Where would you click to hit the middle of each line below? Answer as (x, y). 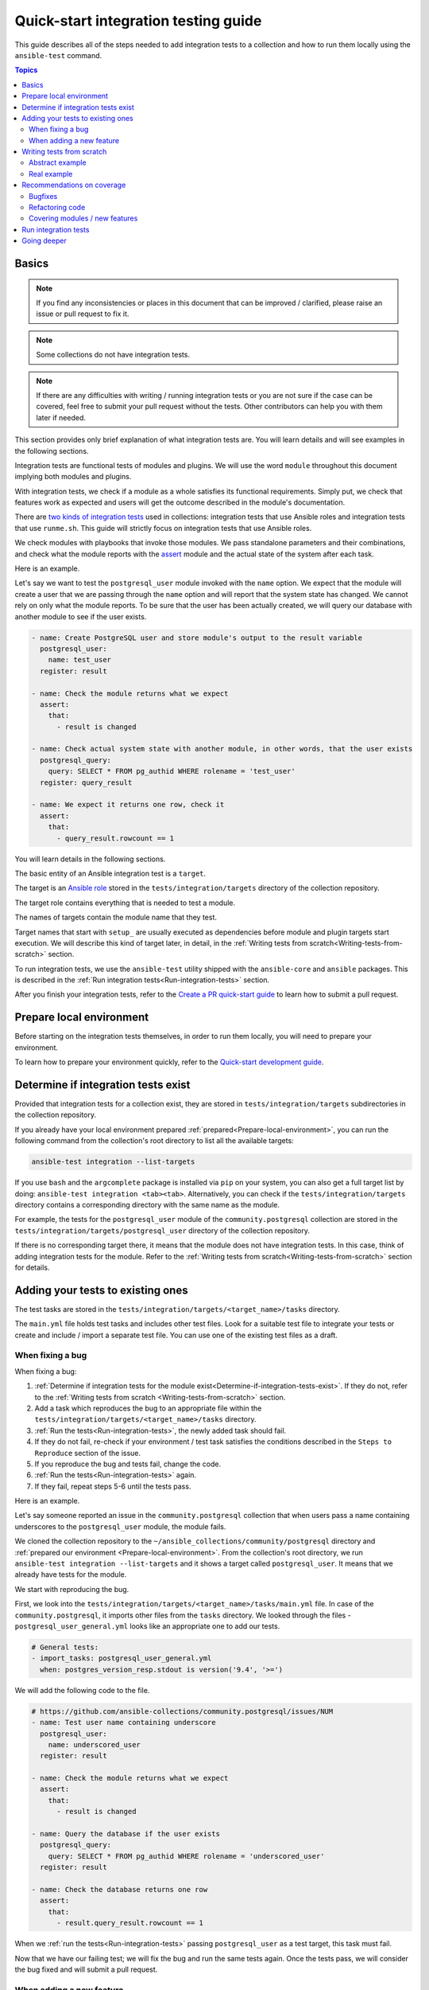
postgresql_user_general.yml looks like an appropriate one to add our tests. (147, 1626)
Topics (26, 70)
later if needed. (61, 417)
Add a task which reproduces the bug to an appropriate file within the (148, 1408)
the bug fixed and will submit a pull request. (86, 1969)
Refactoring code (57, 208)
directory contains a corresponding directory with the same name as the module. (147, 1205)
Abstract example (58, 162)
